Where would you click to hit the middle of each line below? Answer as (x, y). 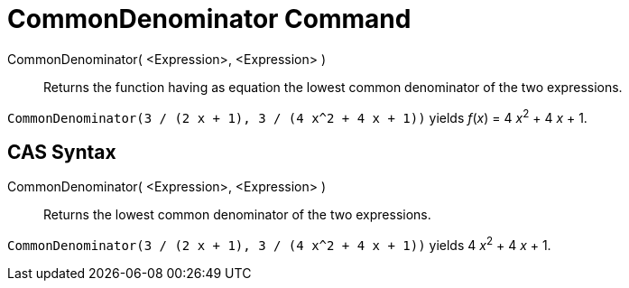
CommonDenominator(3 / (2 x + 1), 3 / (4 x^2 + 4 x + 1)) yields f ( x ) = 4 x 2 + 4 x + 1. (297, 116)
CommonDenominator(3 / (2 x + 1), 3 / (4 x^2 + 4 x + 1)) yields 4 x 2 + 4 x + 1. (279, 244)
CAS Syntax (62, 152)
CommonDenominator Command (209, 19)
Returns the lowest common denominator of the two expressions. (237, 215)
